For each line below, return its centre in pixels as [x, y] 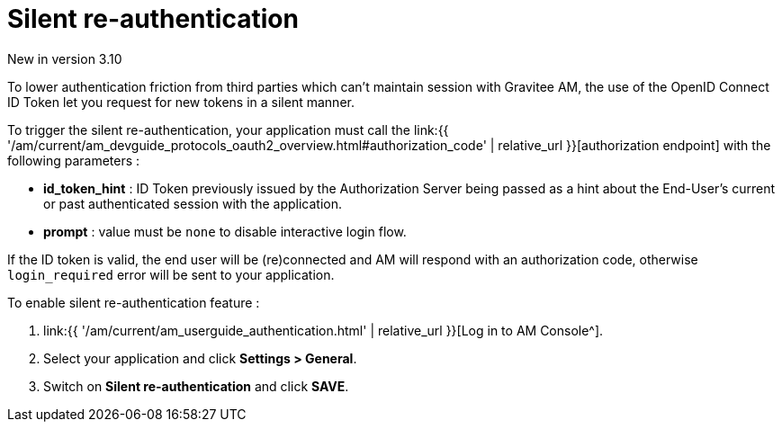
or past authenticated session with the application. [193, 203]
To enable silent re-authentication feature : [134, 302]
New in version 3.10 [65, 58]
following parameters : [74, 160]
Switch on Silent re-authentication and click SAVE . [196, 386]
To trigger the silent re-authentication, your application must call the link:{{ [228, 130]
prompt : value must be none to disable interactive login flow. [225, 231]
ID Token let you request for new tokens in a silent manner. [181, 102]
